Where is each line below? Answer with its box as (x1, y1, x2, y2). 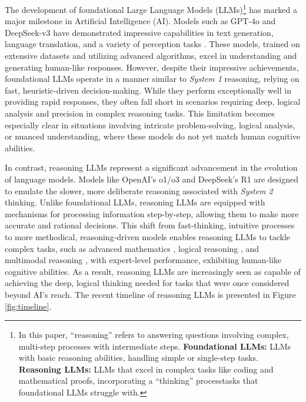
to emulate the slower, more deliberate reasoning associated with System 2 (5, 184, 273, 197)
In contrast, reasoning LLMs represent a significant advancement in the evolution (5, 161, 298, 174)
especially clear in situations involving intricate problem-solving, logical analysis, (5, 118, 295, 131)
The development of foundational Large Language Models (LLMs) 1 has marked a (5, 2, 297, 15)
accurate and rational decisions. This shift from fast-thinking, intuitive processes (5, 219, 295, 231)
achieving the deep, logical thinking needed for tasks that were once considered (5, 277, 290, 289)
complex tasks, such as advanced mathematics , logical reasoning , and (5, 242, 260, 254)
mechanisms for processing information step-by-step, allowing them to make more (5, 207, 299, 220)
